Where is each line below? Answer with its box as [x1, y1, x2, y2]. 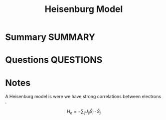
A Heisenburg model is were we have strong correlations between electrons [5, 94, 161, 100]
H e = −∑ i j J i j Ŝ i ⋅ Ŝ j [66, 109, 101, 116]
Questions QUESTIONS [5, 54, 103, 66]
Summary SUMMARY [5, 31, 96, 43]
